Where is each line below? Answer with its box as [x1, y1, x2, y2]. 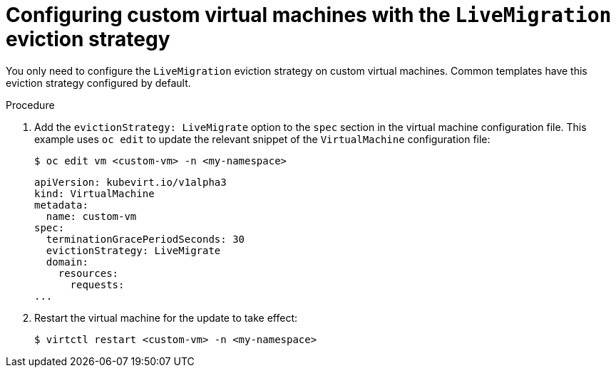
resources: [58, 267, 119, 279]
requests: [70, 278, 125, 290]
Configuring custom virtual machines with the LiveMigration [6, 3, 612, 27]
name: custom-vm [46, 210, 137, 222]
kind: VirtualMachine [34, 187, 155, 199]
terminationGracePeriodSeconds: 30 [46, 233, 245, 245]
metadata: [34, 199, 88, 211]
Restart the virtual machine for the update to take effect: [34, 311, 298, 324]
